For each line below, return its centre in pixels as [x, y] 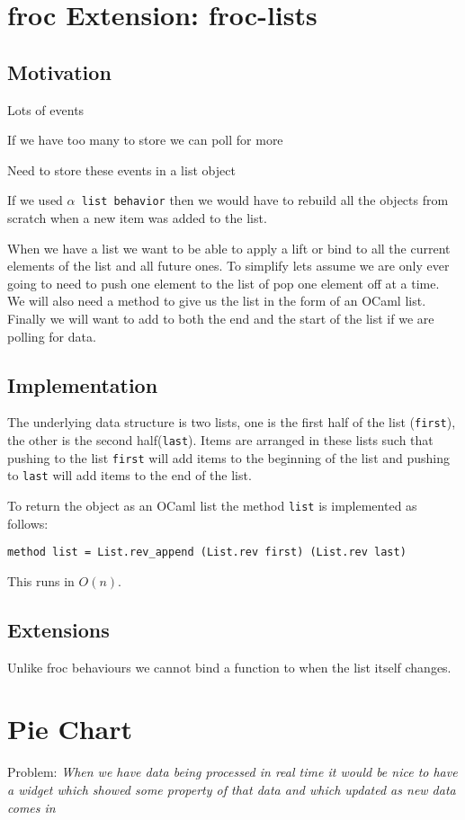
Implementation [83, 384]
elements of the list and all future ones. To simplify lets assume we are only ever [228, 266]
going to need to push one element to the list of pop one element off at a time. [224, 283]
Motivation [59, 71]
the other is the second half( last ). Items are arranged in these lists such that [220, 440]
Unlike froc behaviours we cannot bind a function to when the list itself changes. [229, 667]
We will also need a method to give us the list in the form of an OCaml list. [217, 301]
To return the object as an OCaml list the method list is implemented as [212, 505]
